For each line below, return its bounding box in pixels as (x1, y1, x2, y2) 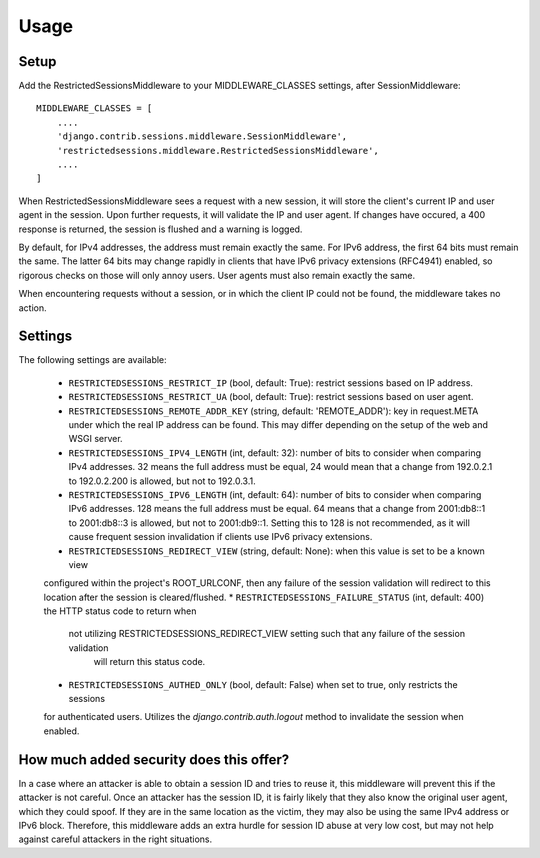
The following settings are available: (18, 354, 167, 366)
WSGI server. (68, 433, 124, 445)
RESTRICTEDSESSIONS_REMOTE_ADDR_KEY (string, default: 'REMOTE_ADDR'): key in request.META (68, 405, 479, 417)
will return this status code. (93, 656, 206, 668)
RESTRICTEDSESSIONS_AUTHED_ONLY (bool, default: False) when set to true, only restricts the (68, 678, 459, 690)
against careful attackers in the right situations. (18, 833, 213, 845)
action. (18, 301, 47, 314)
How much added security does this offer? (18, 751, 290, 768)
